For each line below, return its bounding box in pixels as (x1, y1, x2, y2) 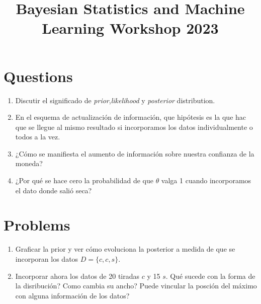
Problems (4, 214, 70, 235)
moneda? (15, 158, 43, 169)
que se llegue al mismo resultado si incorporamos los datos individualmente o (15, 121, 253, 132)
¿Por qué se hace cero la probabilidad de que (15, 175, 153, 186)
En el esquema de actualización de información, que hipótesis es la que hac (15, 112, 246, 122)
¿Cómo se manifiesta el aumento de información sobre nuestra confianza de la (15, 148, 254, 159)
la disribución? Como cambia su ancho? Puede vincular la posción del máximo (15, 280, 257, 291)
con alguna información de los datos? (15, 290, 130, 300)
